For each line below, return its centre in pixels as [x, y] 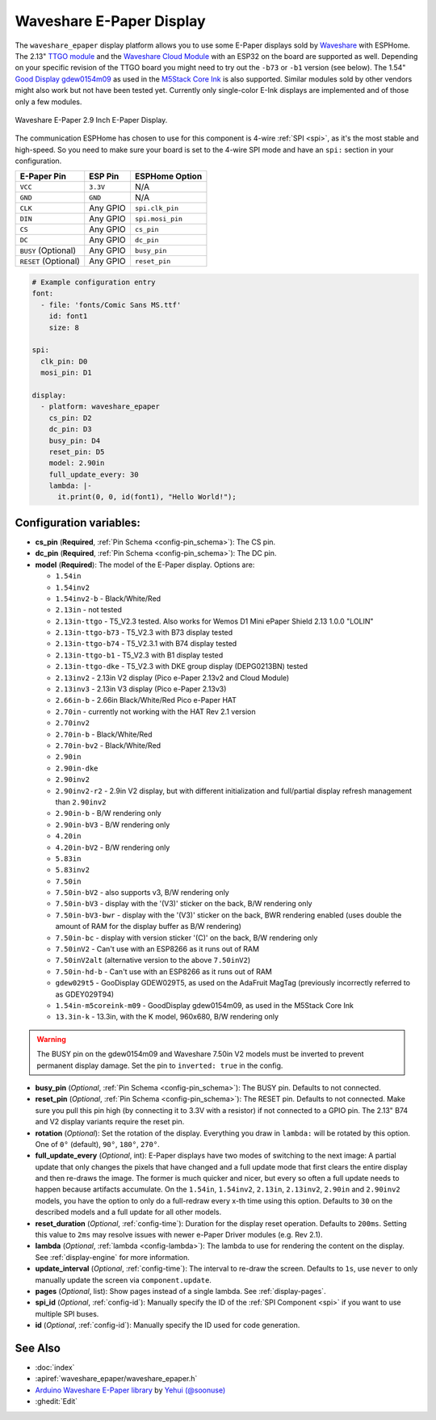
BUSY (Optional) [48, 250]
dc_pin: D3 [70, 429]
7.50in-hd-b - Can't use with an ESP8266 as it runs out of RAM [163, 971]
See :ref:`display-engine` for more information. [112, 1257]
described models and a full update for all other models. [128, 1212]
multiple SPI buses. [67, 1313]
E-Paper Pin [43, 176]
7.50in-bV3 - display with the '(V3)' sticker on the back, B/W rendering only [184, 904]
